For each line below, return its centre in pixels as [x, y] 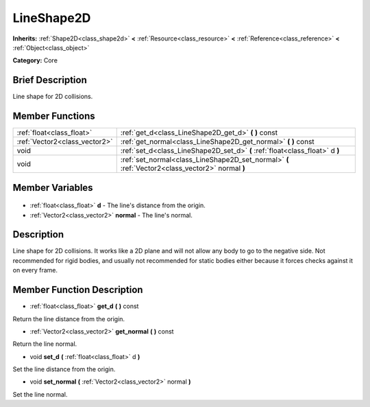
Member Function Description [78, 290]
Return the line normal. [45, 344]
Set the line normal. [40, 394]
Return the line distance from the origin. [69, 318]
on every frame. [35, 270]
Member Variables [53, 188]
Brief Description [50, 80]
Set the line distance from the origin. [64, 369]
